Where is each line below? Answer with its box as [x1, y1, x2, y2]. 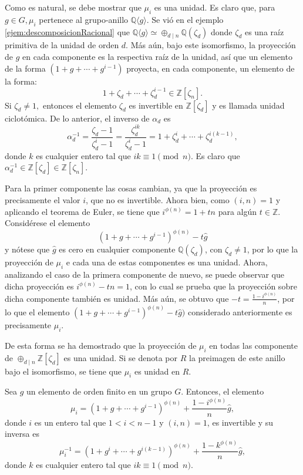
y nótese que [5, 243, 50, 255]
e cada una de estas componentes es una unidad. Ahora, [66, 256, 268, 268]
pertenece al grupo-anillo [39, 13, 129, 25]
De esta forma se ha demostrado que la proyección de [5, 339, 197, 352]
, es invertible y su [207, 416, 274, 428]
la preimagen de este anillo [189, 351, 285, 363]
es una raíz [244, 25, 284, 38]
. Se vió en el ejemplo [146, 13, 224, 25]
